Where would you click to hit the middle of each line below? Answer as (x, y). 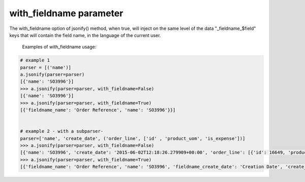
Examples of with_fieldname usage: (59, 47)
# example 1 (35, 60)
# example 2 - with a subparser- (62, 131)
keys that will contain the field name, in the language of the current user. (85, 35)
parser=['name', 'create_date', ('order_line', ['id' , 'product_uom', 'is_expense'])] (133, 138)
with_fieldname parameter (66, 13)
